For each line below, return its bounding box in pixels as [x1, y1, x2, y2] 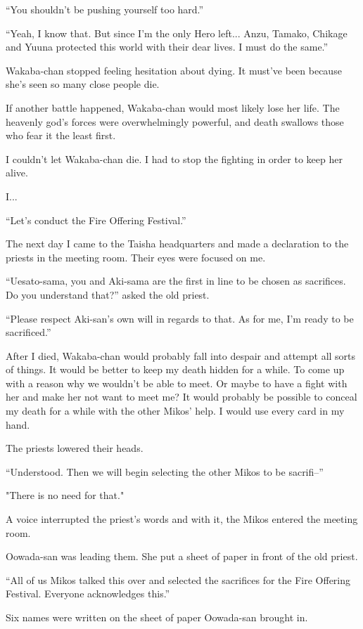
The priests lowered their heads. [6, 441, 144, 455]
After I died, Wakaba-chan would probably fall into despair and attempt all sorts [6, 348, 356, 363]
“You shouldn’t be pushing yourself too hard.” [6, 2, 204, 16]
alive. [6, 165, 28, 180]
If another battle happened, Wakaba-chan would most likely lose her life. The [6, 100, 340, 115]
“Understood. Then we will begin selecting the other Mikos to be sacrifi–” [6, 464, 324, 479]
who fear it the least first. [6, 128, 116, 143]
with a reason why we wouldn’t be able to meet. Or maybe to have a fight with [6, 375, 348, 390]
